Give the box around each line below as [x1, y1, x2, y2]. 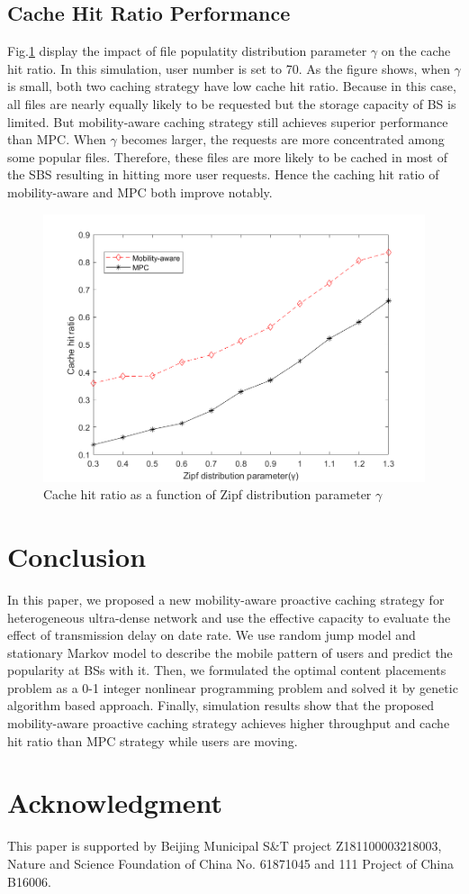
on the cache [381, 41, 451, 60]
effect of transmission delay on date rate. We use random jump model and [7, 625, 416, 644]
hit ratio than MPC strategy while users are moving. [7, 731, 298, 750]
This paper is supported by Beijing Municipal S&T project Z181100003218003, [7, 836, 442, 855]
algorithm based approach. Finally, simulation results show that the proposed [7, 696, 435, 715]
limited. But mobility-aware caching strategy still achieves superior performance [7, 112, 448, 131]
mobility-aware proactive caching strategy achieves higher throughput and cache [7, 714, 450, 733]
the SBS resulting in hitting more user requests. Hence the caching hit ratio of [7, 165, 439, 184]
